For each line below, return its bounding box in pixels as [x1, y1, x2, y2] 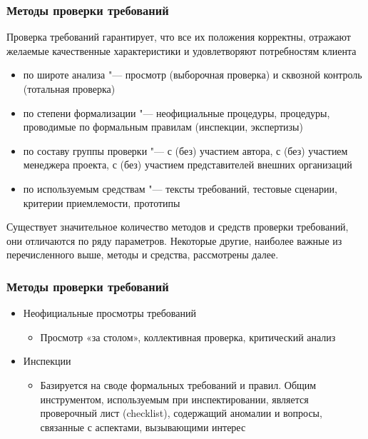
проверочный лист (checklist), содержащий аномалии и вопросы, [40, 405, 322, 420]
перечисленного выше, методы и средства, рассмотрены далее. [6, 247, 279, 262]
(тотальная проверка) [23, 81, 116, 96]
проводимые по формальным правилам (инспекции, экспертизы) [23, 119, 303, 134]
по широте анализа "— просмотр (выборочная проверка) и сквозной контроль [23, 67, 362, 82]
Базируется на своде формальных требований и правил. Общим [40, 377, 317, 392]
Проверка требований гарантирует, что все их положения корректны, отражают [6, 29, 351, 44]
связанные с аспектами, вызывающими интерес [40, 419, 246, 434]
